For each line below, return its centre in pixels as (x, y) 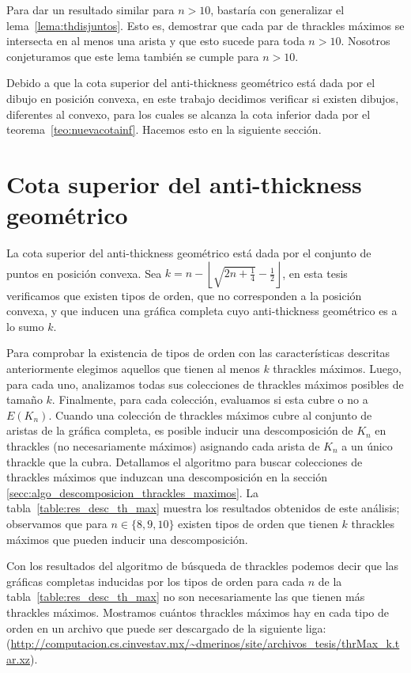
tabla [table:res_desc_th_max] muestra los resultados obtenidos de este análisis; (203, 508)
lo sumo (25, 326)
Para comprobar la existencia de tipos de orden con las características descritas (198, 353)
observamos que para (57, 523)
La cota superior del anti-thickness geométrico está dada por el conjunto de (189, 253)
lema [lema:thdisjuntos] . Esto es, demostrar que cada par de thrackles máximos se (205, 25)
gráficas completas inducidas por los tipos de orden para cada (155, 581)
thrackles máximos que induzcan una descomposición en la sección (167, 477)
